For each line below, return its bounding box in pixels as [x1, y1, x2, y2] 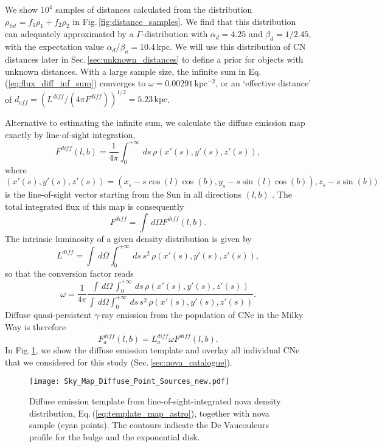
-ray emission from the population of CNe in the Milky [99, 308, 304, 321]
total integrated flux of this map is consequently [5, 199, 184, 212]
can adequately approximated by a [5, 27, 134, 40]
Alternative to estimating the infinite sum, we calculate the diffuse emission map [5, 116, 305, 129]
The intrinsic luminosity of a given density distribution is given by [5, 232, 252, 244]
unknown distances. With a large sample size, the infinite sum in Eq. [5, 64, 262, 77]
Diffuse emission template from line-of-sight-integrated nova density [29, 395, 281, 407]
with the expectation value [5, 40, 104, 53]
